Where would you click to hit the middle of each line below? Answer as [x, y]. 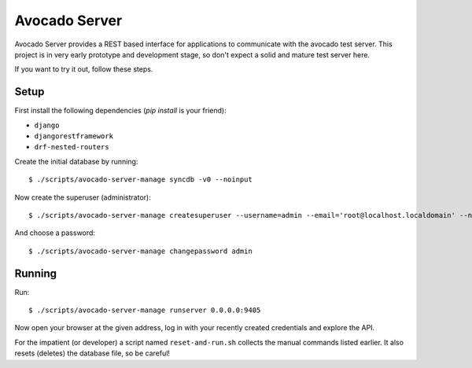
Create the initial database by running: [76, 161]
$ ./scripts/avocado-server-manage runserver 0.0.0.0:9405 [145, 310]
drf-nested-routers [72, 147]
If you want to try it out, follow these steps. [84, 69]
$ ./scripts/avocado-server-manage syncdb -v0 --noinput [141, 180]
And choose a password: [55, 233]
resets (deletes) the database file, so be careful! [92, 353]
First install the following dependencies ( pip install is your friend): [121, 111]
